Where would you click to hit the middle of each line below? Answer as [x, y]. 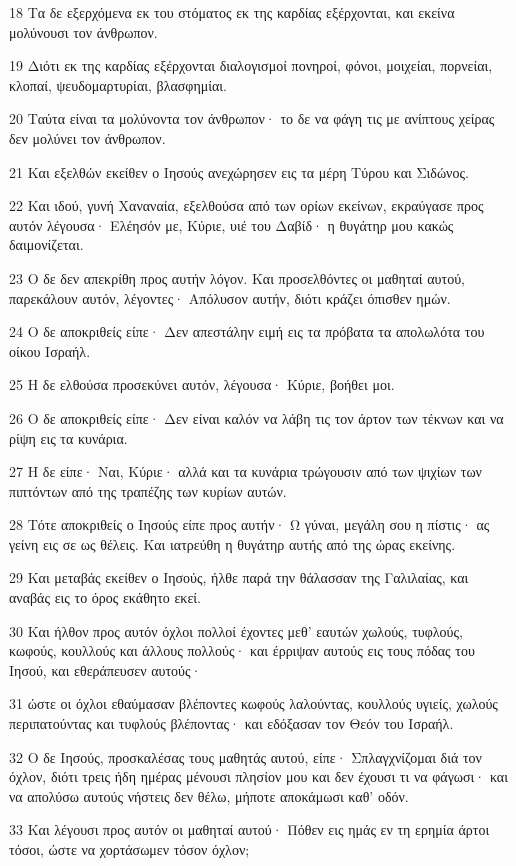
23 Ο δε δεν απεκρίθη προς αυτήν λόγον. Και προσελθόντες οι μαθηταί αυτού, [237, 277]
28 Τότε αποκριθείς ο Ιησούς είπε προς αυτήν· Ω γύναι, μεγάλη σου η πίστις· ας [249, 524]
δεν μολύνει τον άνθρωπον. [87, 137]
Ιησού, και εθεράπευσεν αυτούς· [105, 669]
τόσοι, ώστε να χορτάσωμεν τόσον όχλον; [129, 849]
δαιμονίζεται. [46, 244]
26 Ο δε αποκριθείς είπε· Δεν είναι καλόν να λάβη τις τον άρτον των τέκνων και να [256, 417]
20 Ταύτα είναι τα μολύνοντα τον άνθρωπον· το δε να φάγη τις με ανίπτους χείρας [252, 118]
